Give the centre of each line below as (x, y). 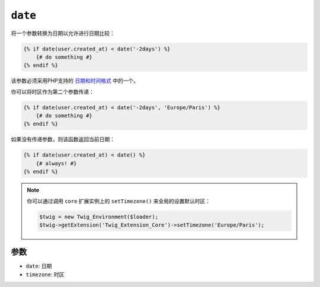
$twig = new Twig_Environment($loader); (99, 217)
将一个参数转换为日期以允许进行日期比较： (63, 33)
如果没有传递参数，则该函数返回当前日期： (63, 139)
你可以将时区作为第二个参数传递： (52, 91)
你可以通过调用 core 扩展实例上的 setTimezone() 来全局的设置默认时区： (119, 201)
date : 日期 (39, 266)
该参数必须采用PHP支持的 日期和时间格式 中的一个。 (75, 81)
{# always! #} (56, 163)
